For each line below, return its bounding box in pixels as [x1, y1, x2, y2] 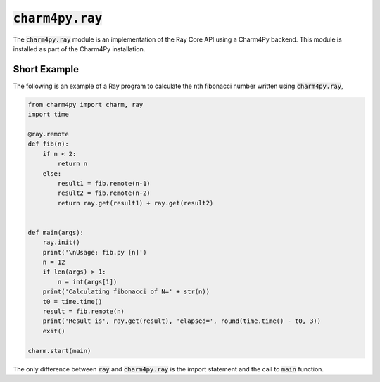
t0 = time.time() [42, 298, 103, 305]
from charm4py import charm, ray [27, 101, 144, 108]
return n [57, 160, 88, 168]
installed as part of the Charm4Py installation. [13, 44, 146, 53]
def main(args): [27, 229, 84, 236]
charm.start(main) [27, 347, 91, 355]
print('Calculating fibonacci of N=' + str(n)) [42, 288, 210, 295]
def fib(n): [27, 140, 70, 148]
